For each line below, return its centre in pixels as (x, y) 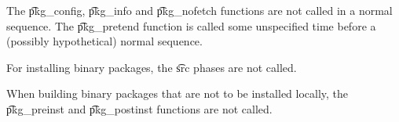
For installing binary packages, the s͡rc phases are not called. (152, 67)
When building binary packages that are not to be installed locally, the (178, 93)
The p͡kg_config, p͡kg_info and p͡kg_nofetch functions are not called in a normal (199, 10)
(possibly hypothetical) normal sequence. (104, 41)
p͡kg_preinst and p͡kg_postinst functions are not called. (139, 108)
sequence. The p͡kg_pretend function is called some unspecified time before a (191, 25)
